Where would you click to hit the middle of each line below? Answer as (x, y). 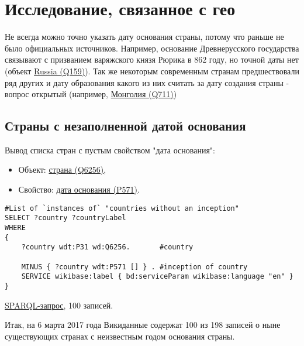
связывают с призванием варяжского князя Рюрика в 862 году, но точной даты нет (152, 59)
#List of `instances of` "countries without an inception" (122, 208)
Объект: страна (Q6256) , (62, 169)
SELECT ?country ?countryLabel (65, 218)
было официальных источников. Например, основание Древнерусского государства (152, 48)
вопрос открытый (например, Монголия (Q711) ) (91, 94)
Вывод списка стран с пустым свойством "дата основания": (110, 150)
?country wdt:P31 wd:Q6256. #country (107, 247)
